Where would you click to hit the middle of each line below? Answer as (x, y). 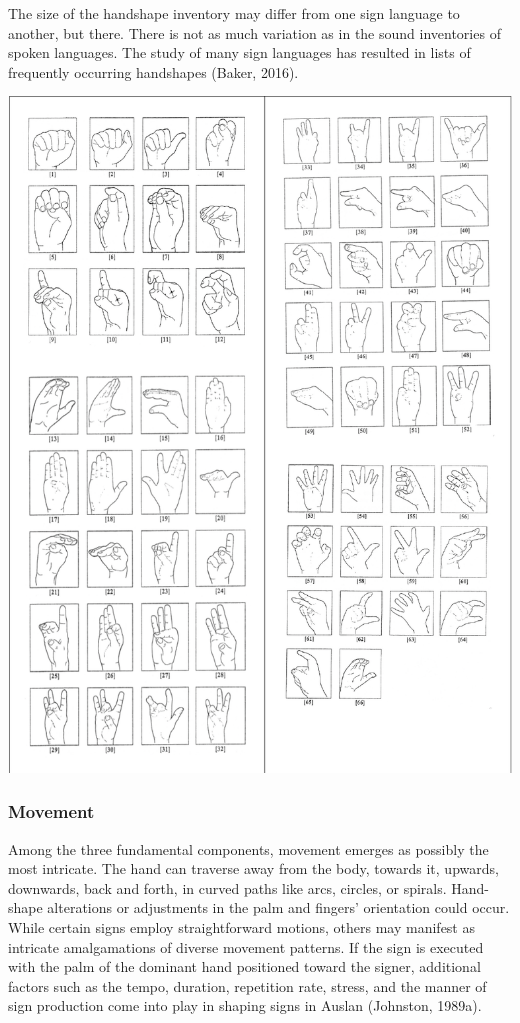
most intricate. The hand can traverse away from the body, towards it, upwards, (253, 868)
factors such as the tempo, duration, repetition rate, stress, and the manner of (247, 985)
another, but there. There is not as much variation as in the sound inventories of (254, 32)
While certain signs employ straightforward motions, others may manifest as (241, 926)
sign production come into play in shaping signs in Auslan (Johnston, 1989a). (245, 1005)
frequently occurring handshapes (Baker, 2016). (153, 71)
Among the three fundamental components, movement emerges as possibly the (248, 848)
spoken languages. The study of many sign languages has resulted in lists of (239, 52)
